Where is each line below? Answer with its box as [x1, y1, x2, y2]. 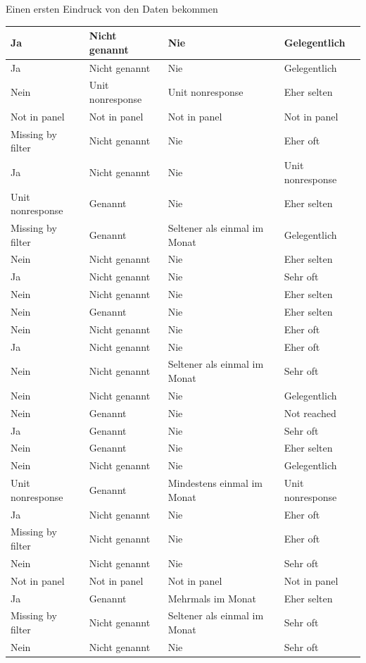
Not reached [284, 405, 336, 420]
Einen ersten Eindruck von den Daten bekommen [6, 1, 218, 16]
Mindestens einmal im [168, 476, 263, 490]
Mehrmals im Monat [168, 590, 257, 605]
